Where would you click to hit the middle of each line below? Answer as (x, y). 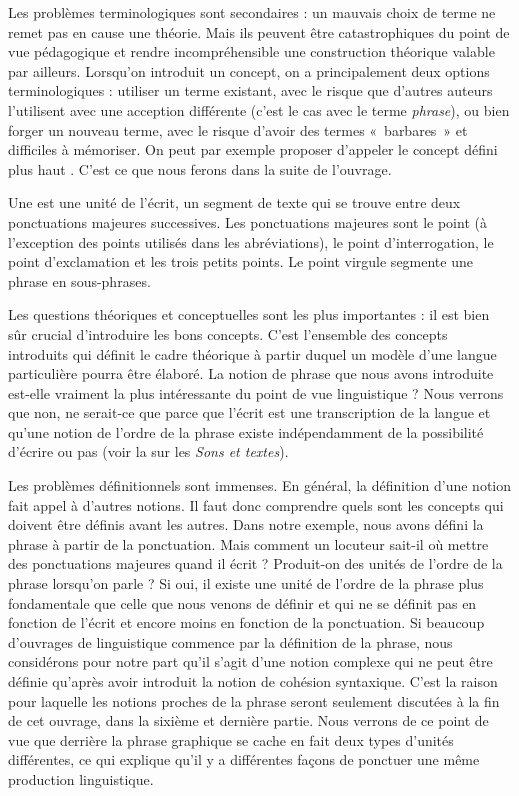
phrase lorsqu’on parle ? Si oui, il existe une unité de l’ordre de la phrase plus (246, 583)
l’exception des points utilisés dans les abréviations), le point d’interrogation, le (251, 241)
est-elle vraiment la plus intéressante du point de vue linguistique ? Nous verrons (256, 392)
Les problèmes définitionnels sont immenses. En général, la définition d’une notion (260, 485)
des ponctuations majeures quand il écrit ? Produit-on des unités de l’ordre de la (255, 563)
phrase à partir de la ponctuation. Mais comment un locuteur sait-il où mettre (248, 543)
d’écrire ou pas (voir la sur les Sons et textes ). (148, 451)
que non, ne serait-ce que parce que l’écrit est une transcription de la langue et (249, 412)
